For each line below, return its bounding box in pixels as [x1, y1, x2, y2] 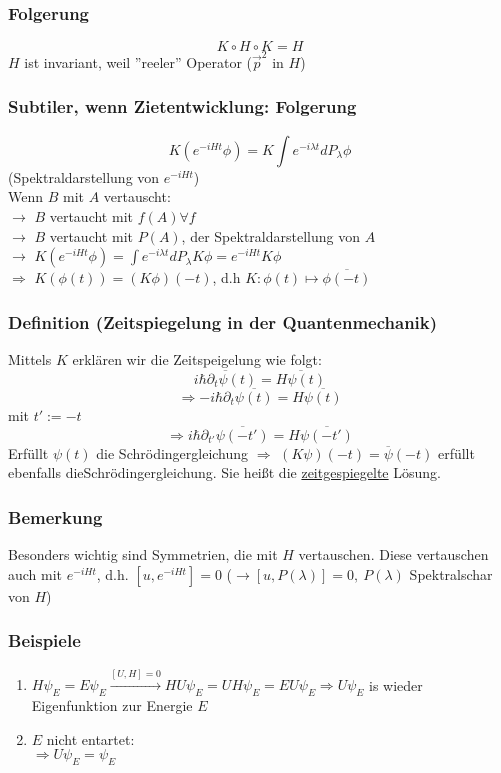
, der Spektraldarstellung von [181, 225, 360, 246]
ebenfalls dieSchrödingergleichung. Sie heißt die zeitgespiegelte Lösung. [8, 462, 441, 483]
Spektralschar [409, 563, 493, 584]
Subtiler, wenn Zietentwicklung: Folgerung [8, 94, 357, 119]
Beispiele [8, 628, 81, 653]
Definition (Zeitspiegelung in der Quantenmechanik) [8, 309, 438, 334]
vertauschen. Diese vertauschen [298, 544, 489, 565]
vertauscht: [103, 186, 171, 207]
